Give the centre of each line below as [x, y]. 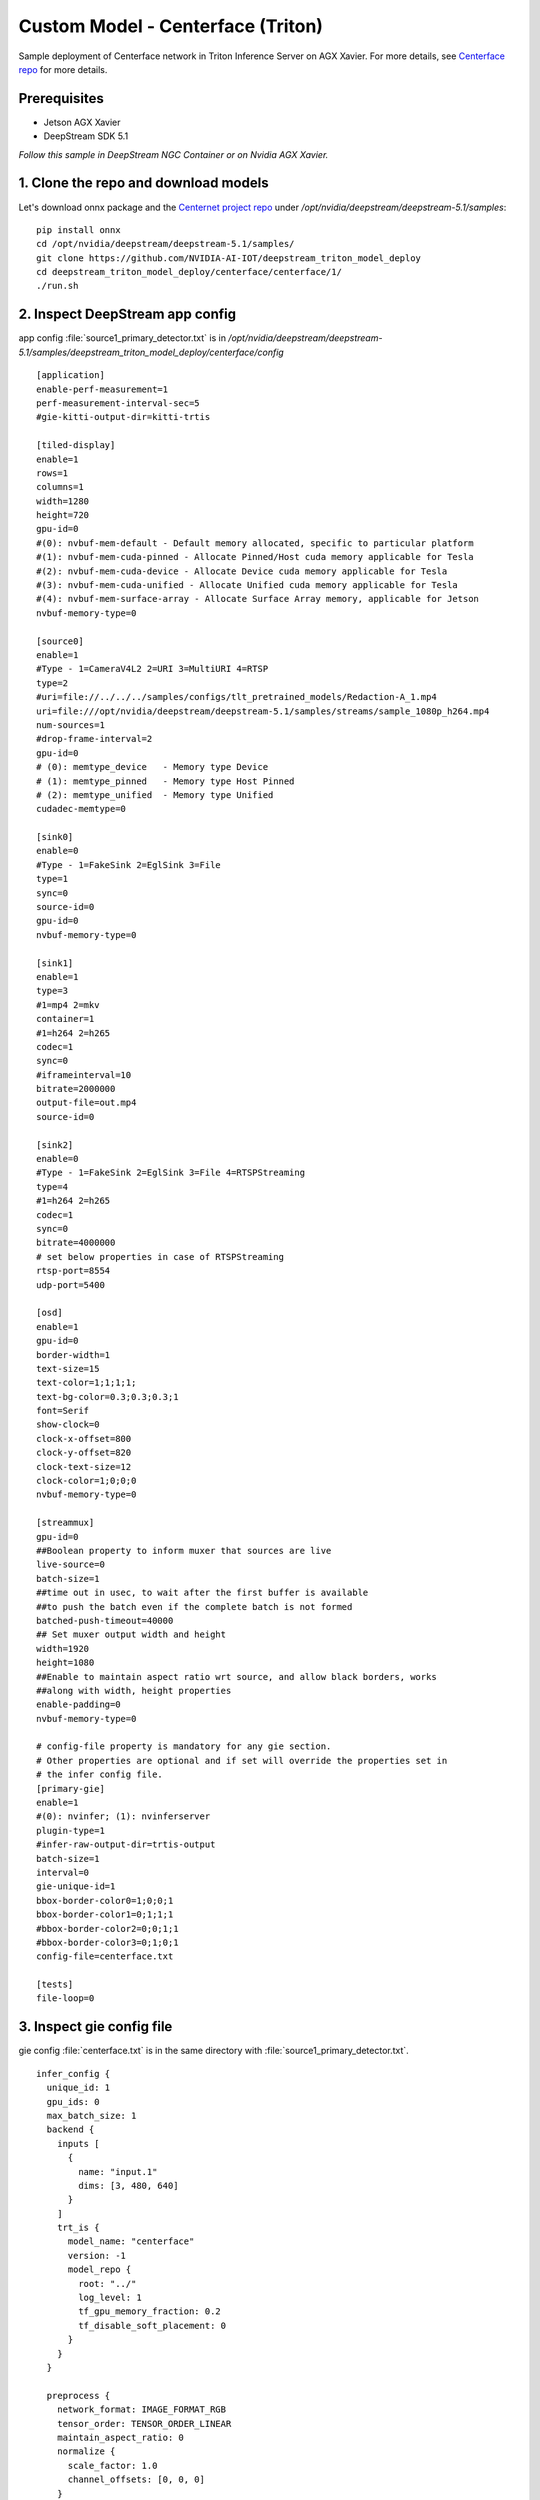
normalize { [86, 2451]
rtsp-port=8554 [73, 1271]
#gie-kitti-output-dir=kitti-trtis [123, 417]
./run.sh [57, 286]
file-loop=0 [65, 1998]
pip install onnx [78, 229]
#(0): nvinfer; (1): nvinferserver [123, 1816]
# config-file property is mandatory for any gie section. [184, 1746]
